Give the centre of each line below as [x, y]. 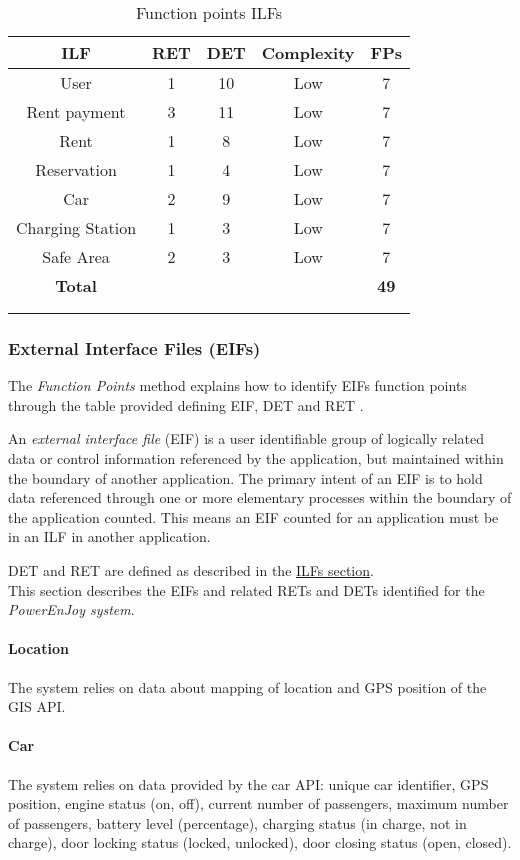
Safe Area [76, 256]
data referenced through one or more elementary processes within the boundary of [260, 497]
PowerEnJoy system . [71, 609]
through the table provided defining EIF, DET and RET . [186, 404]
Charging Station [76, 227]
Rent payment [76, 111]
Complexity [308, 52]
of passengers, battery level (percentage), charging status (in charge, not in [237, 822]
